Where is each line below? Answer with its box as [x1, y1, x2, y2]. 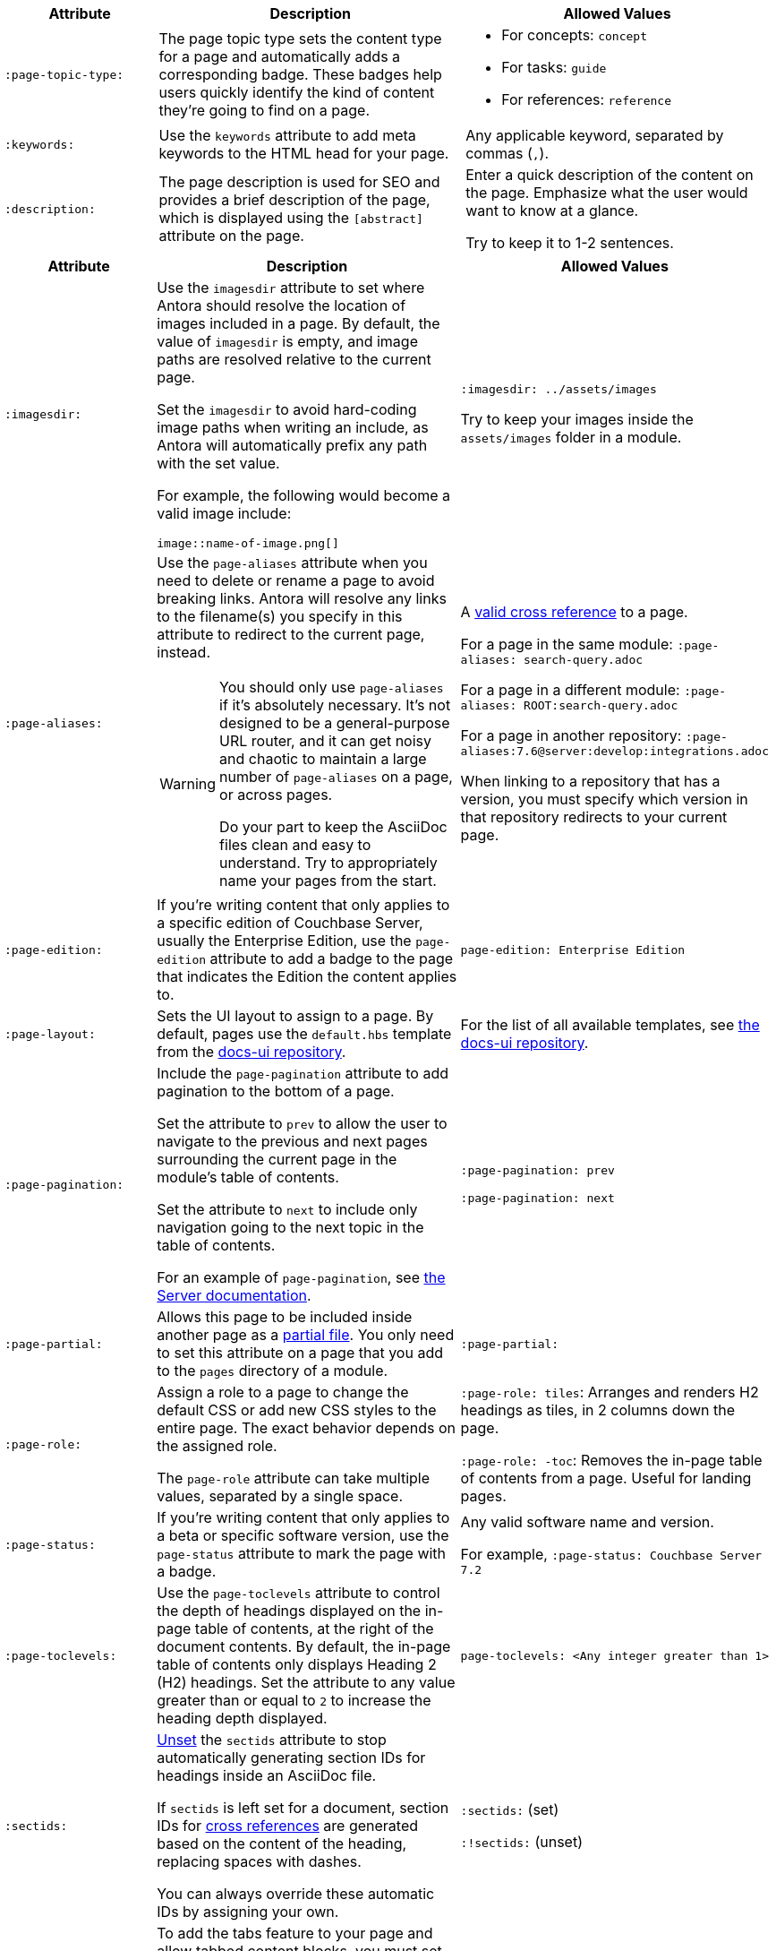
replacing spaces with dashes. [157, 1852, 362, 1870]
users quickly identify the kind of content [158, 83, 435, 101]
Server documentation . [157, 1286, 311, 1304]
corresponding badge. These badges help [158, 65, 442, 83]
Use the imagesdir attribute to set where [157, 279, 425, 297]
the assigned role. [157, 1437, 277, 1455]
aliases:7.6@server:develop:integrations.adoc [460, 743, 769, 758]
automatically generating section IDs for [157, 1749, 426, 1766]
